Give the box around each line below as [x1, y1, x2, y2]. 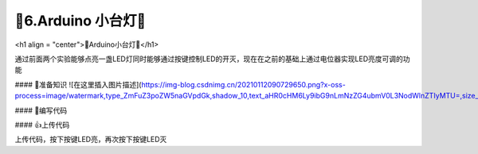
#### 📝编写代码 [14, 106, 68, 115]
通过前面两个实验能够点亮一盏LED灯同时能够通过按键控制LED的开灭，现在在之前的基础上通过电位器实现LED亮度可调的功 [14, 54, 410, 64]
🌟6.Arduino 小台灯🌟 [14, 12, 147, 29]
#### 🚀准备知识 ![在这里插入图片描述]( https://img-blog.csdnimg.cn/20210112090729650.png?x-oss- [14, 79, 346, 89]
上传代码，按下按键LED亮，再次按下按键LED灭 [14, 135, 167, 144]
